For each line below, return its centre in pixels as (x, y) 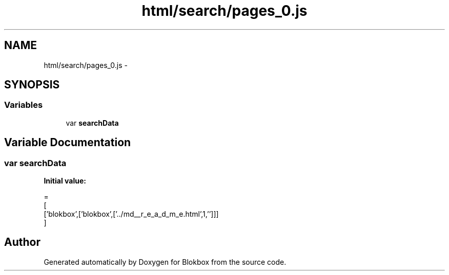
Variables (24, 105)
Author (22, 242)
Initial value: (65, 181)
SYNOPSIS (32, 85)
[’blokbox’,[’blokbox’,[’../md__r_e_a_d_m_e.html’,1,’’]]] (131, 214)
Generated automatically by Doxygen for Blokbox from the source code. (165, 262)
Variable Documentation (68, 143)
